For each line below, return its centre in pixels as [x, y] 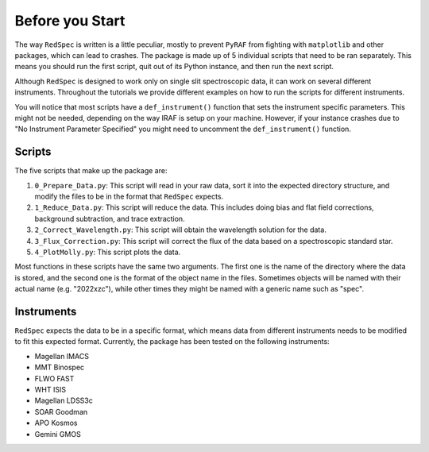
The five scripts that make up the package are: [91, 171]
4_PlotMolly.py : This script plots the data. [108, 252]
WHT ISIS [50, 389]
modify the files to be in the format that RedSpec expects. [129, 196]
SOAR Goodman [61, 411]
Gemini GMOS [58, 434]
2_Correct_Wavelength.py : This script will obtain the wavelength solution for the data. [181, 230]
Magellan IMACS [62, 356]
